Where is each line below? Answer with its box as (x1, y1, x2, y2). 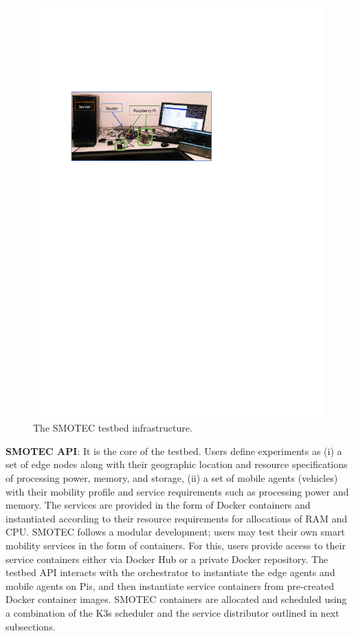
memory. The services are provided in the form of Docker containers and (5, 498, 311, 512)
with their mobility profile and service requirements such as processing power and (5, 484, 349, 498)
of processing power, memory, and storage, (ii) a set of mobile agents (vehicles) (5, 471, 338, 485)
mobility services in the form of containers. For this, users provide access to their (5, 538, 346, 553)
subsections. (5, 619, 56, 633)
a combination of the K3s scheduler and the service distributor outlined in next (5, 606, 340, 619)
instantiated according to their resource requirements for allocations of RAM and (5, 511, 348, 525)
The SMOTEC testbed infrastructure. (33, 421, 192, 435)
